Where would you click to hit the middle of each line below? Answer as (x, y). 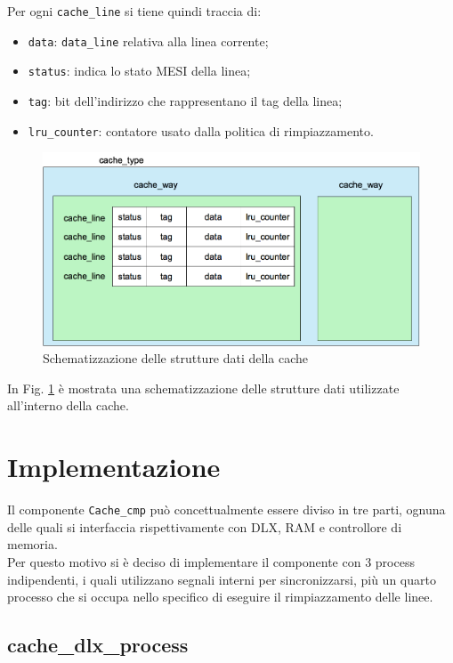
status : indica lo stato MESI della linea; (139, 71)
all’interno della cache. (68, 405)
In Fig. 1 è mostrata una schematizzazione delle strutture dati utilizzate (203, 388)
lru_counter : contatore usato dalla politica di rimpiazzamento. (201, 130)
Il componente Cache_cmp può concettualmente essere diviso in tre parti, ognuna (226, 509)
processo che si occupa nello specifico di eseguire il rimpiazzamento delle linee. (220, 597)
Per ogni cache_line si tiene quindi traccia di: (134, 11)
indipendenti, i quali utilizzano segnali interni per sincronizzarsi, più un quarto (222, 579)
